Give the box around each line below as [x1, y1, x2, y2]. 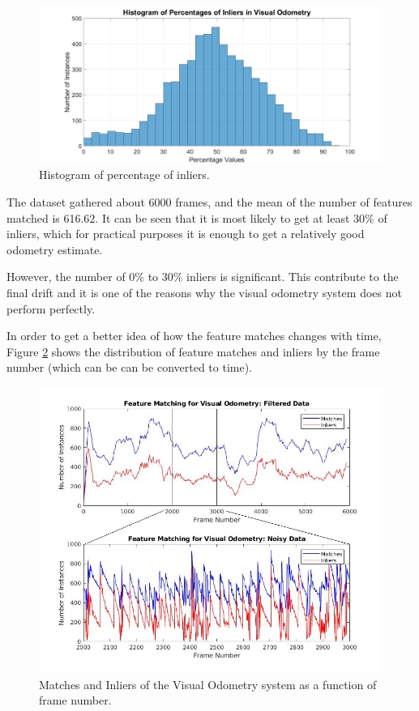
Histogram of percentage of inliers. [39, 166, 210, 183]
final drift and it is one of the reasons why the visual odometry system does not [6, 283, 402, 300]
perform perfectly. [6, 300, 96, 317]
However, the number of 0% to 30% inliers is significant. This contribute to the [6, 268, 399, 285]
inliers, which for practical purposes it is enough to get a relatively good [6, 225, 365, 242]
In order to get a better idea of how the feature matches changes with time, [6, 327, 382, 344]
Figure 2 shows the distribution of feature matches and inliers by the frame [6, 343, 380, 360]
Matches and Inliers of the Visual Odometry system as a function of [39, 675, 377, 692]
